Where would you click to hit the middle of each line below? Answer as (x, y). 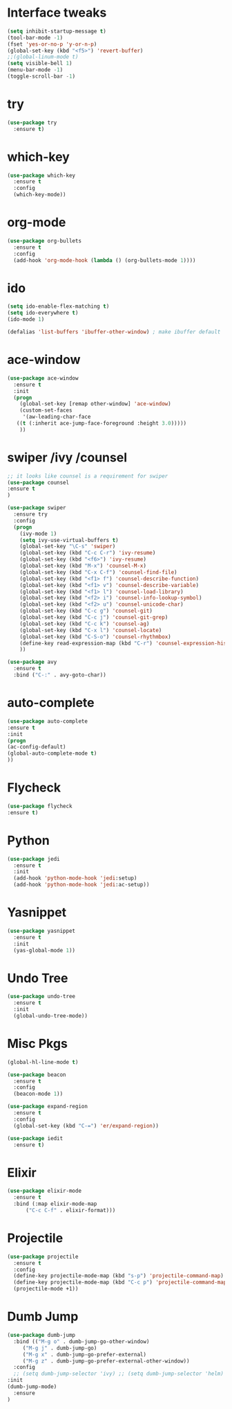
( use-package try (32, 123)
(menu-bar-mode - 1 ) (35, 70)
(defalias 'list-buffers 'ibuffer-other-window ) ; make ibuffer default (114, 332)
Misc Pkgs (37, 1044)
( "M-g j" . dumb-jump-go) (60, 1348)
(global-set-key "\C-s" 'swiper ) (68, 546)
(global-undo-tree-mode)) (51, 1016)
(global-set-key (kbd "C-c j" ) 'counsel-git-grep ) (94, 618)
